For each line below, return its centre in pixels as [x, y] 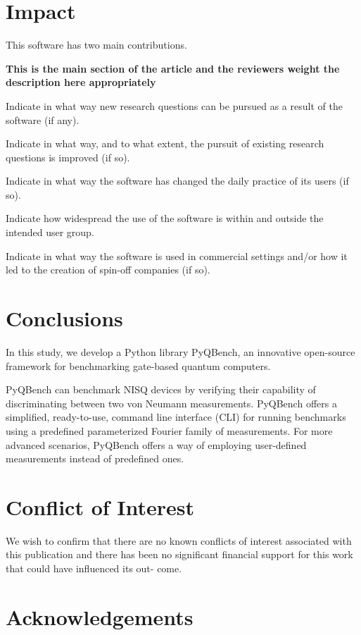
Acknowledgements [100, 616]
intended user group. [50, 232]
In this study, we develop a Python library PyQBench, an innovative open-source [180, 351]
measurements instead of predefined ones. [95, 458]
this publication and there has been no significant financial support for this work [179, 554]
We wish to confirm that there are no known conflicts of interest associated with [179, 540]
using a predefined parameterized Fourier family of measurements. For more [169, 430]
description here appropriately [81, 82]
